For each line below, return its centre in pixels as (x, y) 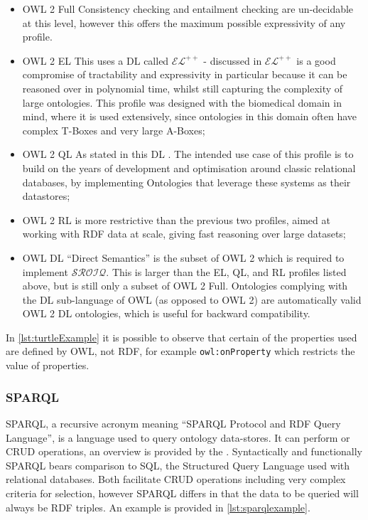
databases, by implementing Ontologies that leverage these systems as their (186, 182)
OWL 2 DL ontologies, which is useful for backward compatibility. (166, 313)
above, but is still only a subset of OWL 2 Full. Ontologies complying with (185, 286)
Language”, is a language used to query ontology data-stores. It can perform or (178, 437)
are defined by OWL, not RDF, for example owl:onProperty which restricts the (180, 351)
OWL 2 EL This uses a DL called (96, 60)
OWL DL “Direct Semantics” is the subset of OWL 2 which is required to (183, 257)
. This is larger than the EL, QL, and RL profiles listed (226, 271)
